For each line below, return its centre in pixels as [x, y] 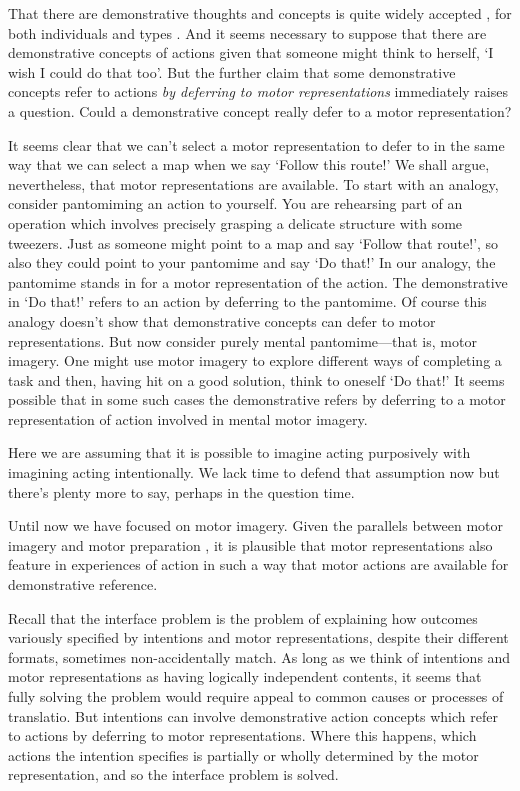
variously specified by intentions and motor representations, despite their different [258, 637]
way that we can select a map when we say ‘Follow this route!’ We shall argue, [249, 164]
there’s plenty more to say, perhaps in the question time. [181, 491]
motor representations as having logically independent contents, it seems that [245, 676]
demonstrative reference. [83, 584]
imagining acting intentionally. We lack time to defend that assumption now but [254, 472]
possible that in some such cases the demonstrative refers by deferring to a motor [257, 399]
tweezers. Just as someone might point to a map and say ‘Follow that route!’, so [253, 242]
